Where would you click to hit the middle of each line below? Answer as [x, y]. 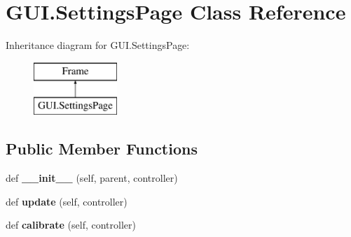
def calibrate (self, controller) [71, 225]
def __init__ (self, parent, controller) [92, 178]
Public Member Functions [102, 149]
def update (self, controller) [67, 201]
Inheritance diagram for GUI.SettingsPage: [98, 45]
